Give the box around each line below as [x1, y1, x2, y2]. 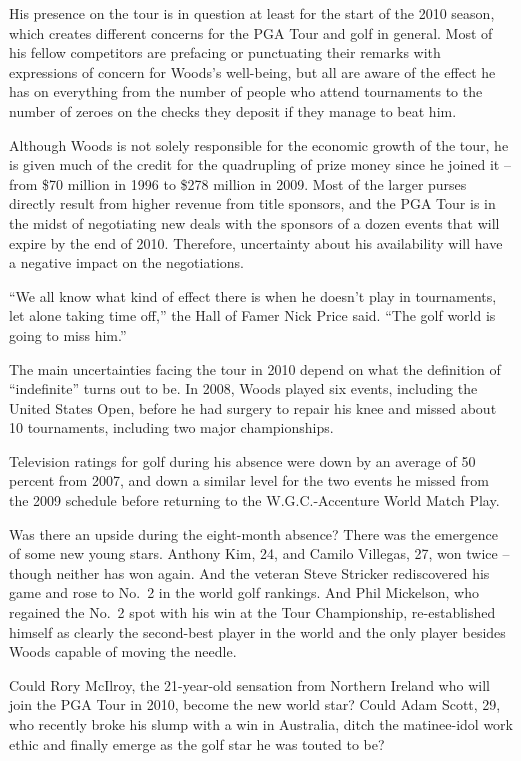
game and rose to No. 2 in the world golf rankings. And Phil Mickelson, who [9, 582, 479, 603]
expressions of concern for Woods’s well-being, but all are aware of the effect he [9, 61, 496, 82]
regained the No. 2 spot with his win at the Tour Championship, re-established [9, 602, 496, 623]
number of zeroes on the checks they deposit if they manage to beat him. [9, 100, 457, 121]
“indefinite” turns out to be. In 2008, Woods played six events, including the [9, 378, 478, 399]
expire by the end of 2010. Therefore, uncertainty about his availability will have [9, 232, 503, 253]
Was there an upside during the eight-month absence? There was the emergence [9, 523, 498, 544]
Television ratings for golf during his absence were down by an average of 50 [9, 450, 476, 471]
